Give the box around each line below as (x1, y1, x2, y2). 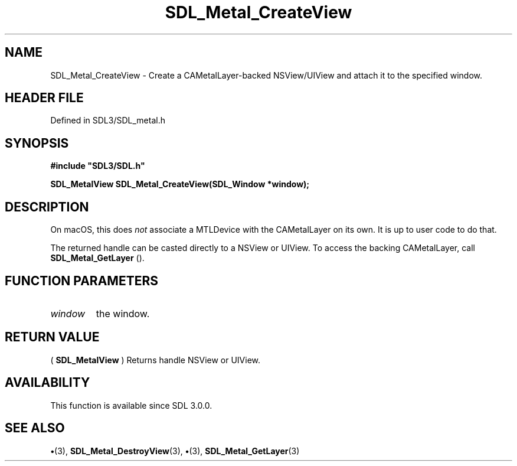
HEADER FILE (5, 90, 84, 106)
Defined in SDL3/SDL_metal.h (50, 115, 165, 126)
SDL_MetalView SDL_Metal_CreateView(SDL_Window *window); (50, 179, 310, 190)
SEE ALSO (5, 421, 65, 436)
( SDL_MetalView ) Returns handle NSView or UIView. (50, 354, 261, 365)
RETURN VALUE (5, 330, 100, 345)
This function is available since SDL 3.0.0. (50, 400, 212, 410)
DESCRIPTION (5, 199, 89, 214)
